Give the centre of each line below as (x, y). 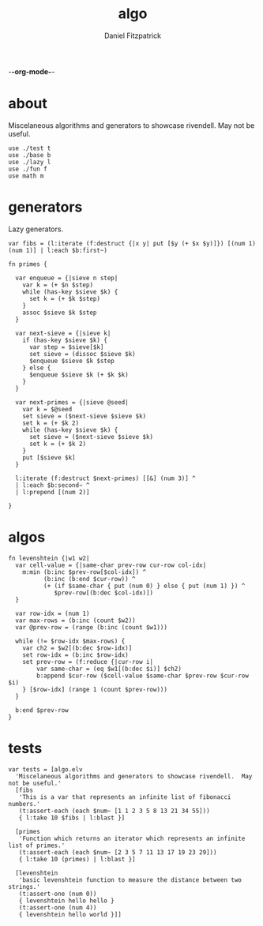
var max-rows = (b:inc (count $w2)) (75, 620)
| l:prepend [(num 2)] (53, 492)
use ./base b (30, 155)
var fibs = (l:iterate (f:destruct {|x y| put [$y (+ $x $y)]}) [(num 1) (132, 243)
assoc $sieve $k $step (60, 313)
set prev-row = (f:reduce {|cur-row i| (88, 662)
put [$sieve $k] (49, 457)
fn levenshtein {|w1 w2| (49, 558)
